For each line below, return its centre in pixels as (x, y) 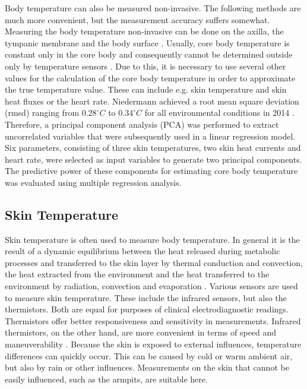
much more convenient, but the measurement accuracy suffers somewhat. (137, 19)
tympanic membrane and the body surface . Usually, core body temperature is (147, 42)
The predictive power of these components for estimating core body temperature (151, 171)
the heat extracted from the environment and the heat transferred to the (137, 274)
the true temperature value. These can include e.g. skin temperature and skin (146, 89)
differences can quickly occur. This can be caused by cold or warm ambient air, (149, 355)
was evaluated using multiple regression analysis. (93, 182)
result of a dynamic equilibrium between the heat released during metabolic (143, 251)
